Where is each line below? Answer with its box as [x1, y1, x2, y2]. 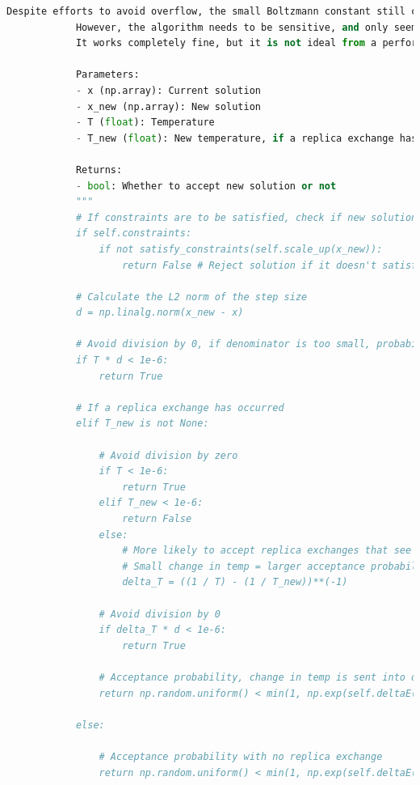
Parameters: [75, 69, 140, 81]
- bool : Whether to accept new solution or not [75, 180, 337, 192]
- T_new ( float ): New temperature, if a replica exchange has [75, 132, 418, 144]
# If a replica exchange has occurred [75, 401, 284, 414]
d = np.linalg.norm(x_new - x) [75, 307, 244, 319]
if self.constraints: [75, 227, 192, 240]
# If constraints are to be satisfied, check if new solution [75, 211, 418, 223]
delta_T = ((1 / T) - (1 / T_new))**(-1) [122, 576, 348, 588]
